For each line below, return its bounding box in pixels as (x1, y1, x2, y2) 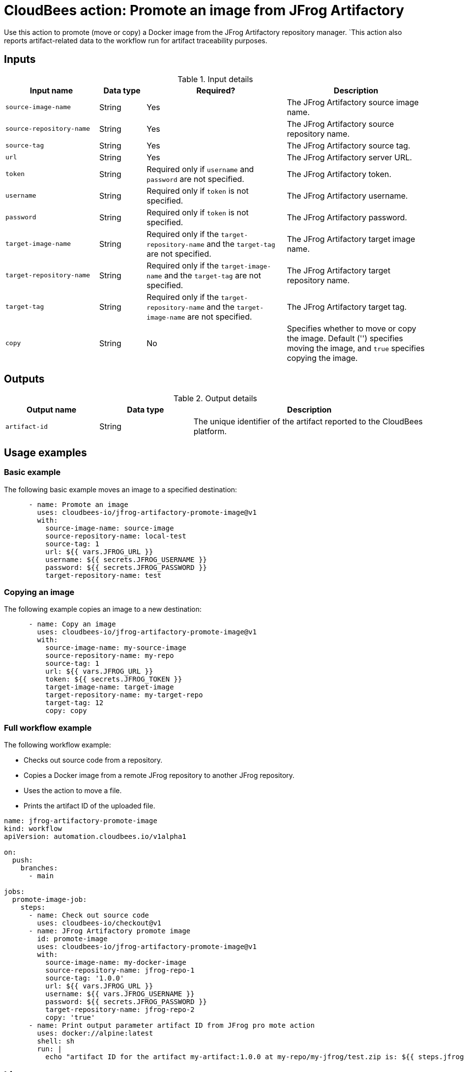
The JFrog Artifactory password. (287, 212, 407, 222)
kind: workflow (4, 825, 62, 833)
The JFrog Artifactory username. (287, 190, 408, 201)
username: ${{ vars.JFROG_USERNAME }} (45, 990, 195, 998)
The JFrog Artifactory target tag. (287, 301, 407, 312)
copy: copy (45, 707, 87, 715)
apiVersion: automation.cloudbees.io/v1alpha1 (4, 833, 186, 841)
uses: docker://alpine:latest (37, 1029, 153, 1038)
